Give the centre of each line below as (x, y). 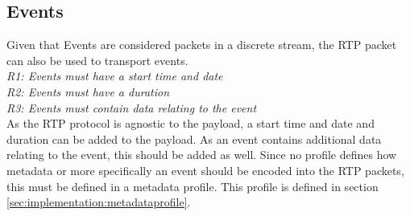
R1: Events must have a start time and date (115, 76)
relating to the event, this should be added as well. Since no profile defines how (202, 155)
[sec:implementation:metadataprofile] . (99, 202)
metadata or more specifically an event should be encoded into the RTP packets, (205, 170)
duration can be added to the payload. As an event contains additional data (194, 139)
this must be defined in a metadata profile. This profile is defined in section (193, 186)
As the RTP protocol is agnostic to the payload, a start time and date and (191, 123)
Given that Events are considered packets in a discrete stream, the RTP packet (202, 45)
